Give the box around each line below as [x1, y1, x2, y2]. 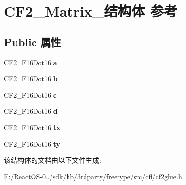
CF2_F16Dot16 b [4, 73, 58, 84]
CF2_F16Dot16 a [4, 57, 57, 67]
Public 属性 [4, 34, 61, 49]
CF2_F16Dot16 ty [4, 138, 61, 149]
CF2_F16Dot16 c [4, 89, 57, 100]
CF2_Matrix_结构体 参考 [4, 1, 177, 21]
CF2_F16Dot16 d [4, 106, 58, 116]
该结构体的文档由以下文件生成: [4, 155, 101, 165]
